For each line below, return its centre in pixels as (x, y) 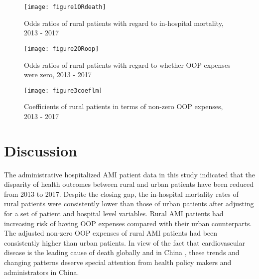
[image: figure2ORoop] (62, 49)
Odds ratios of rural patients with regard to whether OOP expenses (127, 65)
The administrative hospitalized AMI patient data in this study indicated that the (129, 174)
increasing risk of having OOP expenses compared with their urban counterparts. (128, 223)
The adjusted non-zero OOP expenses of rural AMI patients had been (111, 233)
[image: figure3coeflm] (63, 90)
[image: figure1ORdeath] (65, 7)
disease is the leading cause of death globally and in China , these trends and (122, 252)
